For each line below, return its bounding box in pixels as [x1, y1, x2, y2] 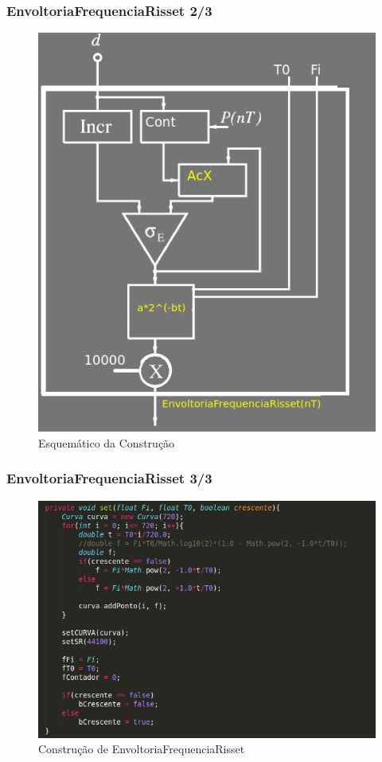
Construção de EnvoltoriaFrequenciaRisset [38, 741, 245, 757]
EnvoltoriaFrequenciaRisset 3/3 [6, 468, 212, 488]
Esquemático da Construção [38, 434, 175, 451]
